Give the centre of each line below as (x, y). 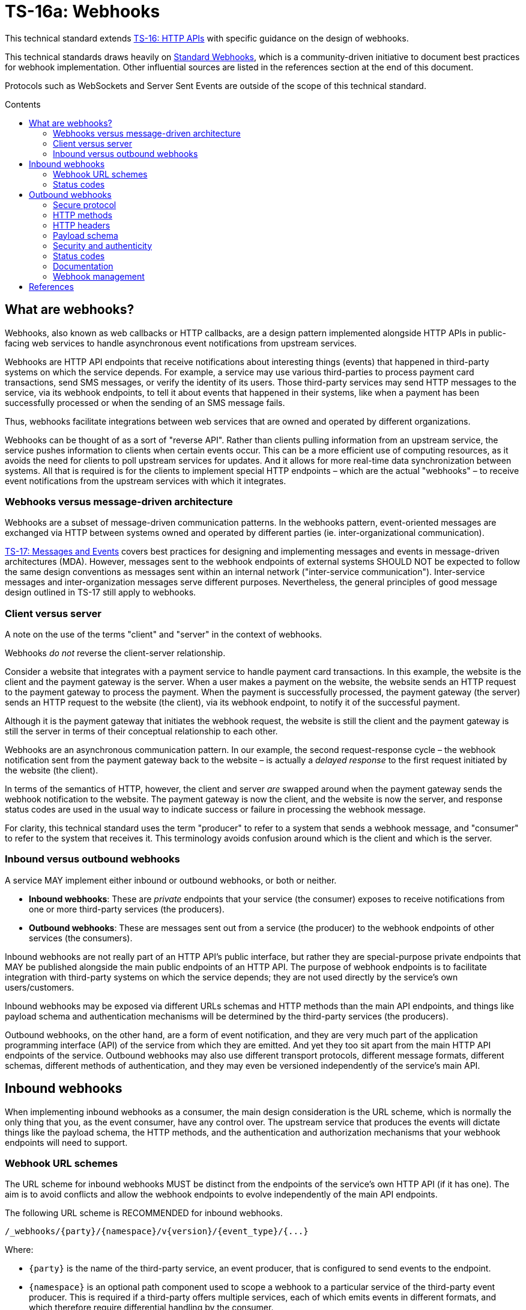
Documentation (83, 266)
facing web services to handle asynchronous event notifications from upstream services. (181, 343)
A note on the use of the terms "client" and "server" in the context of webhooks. (164, 635)
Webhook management (99, 276)
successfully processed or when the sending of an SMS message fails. (145, 402)
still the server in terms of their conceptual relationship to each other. (141, 731)
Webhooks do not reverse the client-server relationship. (115, 653)
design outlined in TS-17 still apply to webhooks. (101, 592)
